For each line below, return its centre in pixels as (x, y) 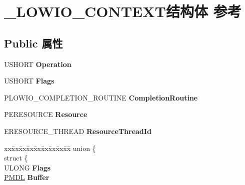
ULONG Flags (27, 167)
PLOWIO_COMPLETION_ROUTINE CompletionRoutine (101, 97)
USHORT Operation (38, 64)
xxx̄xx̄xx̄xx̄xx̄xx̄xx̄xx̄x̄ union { (50, 148)
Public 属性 (33, 43)
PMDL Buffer (27, 177)
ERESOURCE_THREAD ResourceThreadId (78, 131)
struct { (16, 158)
